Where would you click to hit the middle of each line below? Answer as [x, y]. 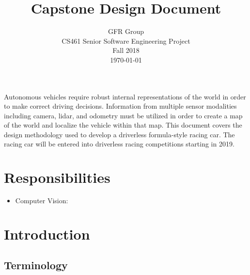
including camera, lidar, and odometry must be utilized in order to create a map [123, 115]
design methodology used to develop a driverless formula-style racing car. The [119, 134]
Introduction [47, 234]
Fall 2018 [126, 50]
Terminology [36, 265]
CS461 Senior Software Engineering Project [126, 40]
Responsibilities [57, 177]
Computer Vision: [42, 201]
